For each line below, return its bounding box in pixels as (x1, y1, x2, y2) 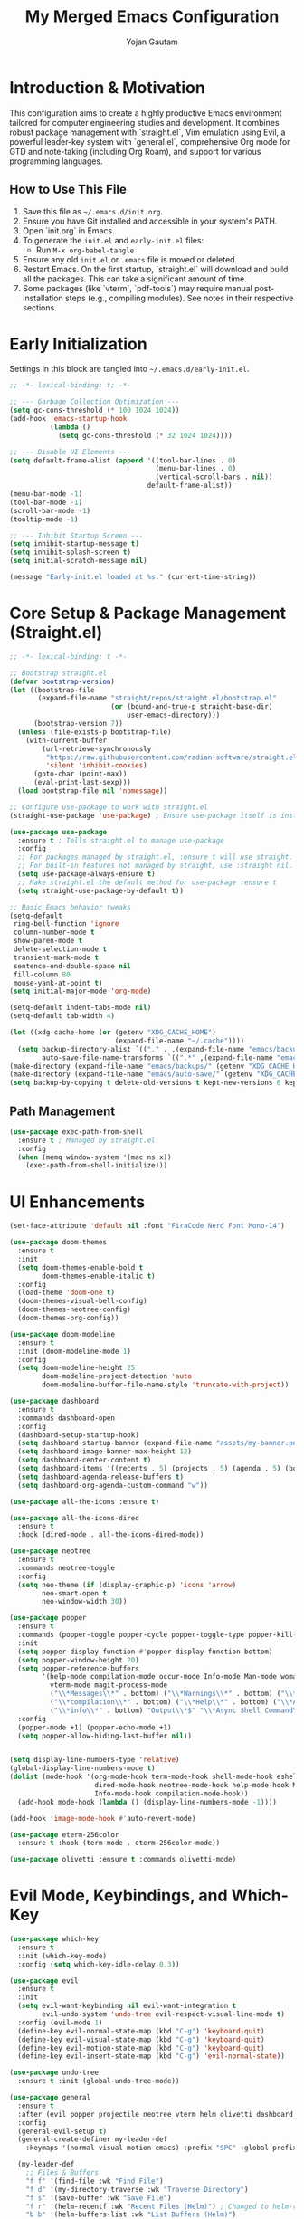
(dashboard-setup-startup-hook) (17, 1430, 140, 1440)
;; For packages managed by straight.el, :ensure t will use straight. (17, 852, 294, 862)
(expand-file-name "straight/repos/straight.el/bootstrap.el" (37, 694, 278, 703)
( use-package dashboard (9, 1396, 100, 1405)
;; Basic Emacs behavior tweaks (9, 902, 131, 911)
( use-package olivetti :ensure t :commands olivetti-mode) (9, 1855, 237, 1864)
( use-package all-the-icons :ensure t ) (9, 1497, 160, 1506)
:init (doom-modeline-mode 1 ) (17, 1347, 131, 1356)
